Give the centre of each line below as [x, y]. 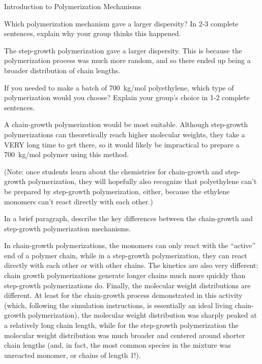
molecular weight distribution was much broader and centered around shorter [125, 335]
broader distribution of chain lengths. [62, 70]
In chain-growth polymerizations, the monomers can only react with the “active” [130, 245]
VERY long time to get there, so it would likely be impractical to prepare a [122, 144]
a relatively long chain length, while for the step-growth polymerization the [121, 325]
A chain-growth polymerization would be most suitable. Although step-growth [126, 124]
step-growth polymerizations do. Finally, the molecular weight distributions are [127, 285]
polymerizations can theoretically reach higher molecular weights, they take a [125, 134]
